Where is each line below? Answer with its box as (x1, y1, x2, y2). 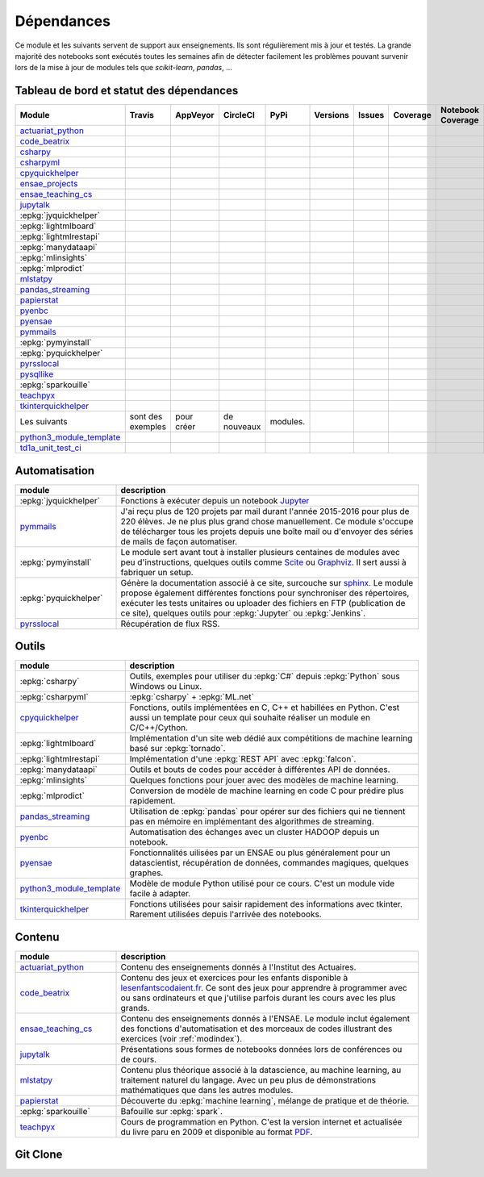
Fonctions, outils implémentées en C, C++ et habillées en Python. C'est (129, 702, 400, 713)
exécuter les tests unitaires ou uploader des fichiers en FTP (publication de (120, 597, 406, 608)
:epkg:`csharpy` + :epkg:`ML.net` (129, 691, 254, 703)
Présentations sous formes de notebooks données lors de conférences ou (120, 1043, 403, 1054)
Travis (129, 110, 155, 121)
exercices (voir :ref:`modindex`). (120, 1033, 243, 1044)
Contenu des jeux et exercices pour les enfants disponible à (120, 972, 348, 983)
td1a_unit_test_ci (19, 442, 82, 453)
